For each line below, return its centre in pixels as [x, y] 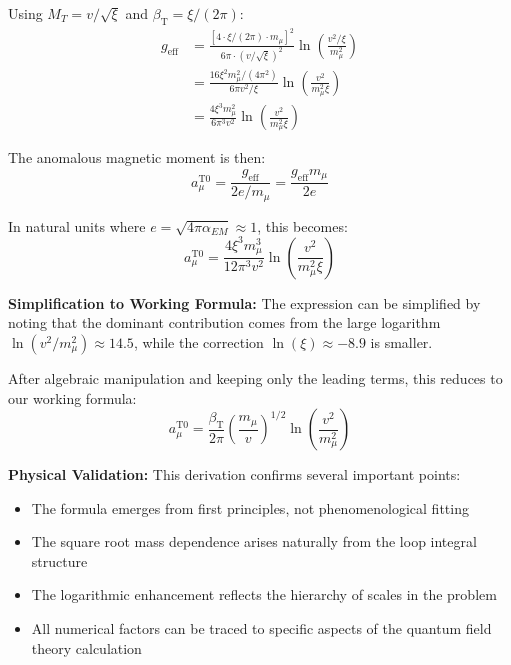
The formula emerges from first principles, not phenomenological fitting [250, 507]
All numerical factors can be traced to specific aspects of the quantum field [261, 628]
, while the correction [198, 341]
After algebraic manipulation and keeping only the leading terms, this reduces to [255, 377]
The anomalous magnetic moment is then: [137, 157]
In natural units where [77, 225]
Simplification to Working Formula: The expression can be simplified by [244, 302]
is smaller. [401, 341]
